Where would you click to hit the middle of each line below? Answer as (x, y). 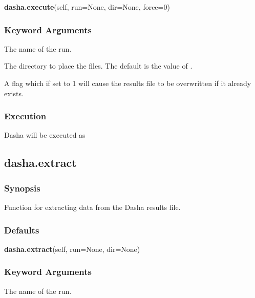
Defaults (22, 230)
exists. (14, 93)
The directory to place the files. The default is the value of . (98, 66)
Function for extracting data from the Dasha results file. (92, 207)
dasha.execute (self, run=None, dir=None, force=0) (87, 7)
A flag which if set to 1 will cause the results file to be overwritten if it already (128, 83)
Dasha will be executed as (45, 135)
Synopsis (22, 188)
